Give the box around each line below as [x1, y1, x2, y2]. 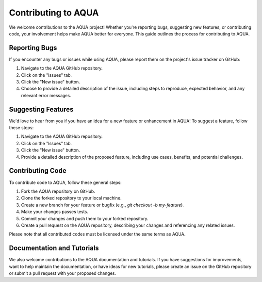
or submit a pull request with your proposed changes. [9, 270, 116, 276]
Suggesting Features [9, 105, 74, 114]
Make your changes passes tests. [21, 209, 88, 215]
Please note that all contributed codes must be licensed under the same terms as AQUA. [9, 231, 186, 237]
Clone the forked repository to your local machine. [21, 195, 122, 201]
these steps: [9, 125, 34, 131]
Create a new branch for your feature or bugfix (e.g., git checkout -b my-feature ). [21, 202, 184, 208]
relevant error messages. [21, 92, 71, 98]
